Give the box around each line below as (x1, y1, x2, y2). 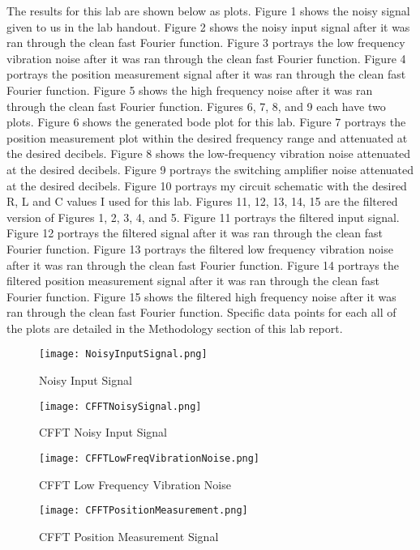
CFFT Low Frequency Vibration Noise (39, 475, 231, 492)
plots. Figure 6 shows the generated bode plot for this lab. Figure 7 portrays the (6, 113, 406, 130)
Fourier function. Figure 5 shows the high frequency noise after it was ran (6, 81, 373, 98)
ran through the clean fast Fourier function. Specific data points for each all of (6, 304, 396, 321)
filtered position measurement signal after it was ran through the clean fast (6, 272, 379, 289)
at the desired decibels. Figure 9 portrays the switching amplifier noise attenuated (6, 160, 414, 177)
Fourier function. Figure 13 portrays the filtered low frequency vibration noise (6, 240, 393, 257)
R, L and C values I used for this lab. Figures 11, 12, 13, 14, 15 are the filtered (6, 193, 398, 210)
